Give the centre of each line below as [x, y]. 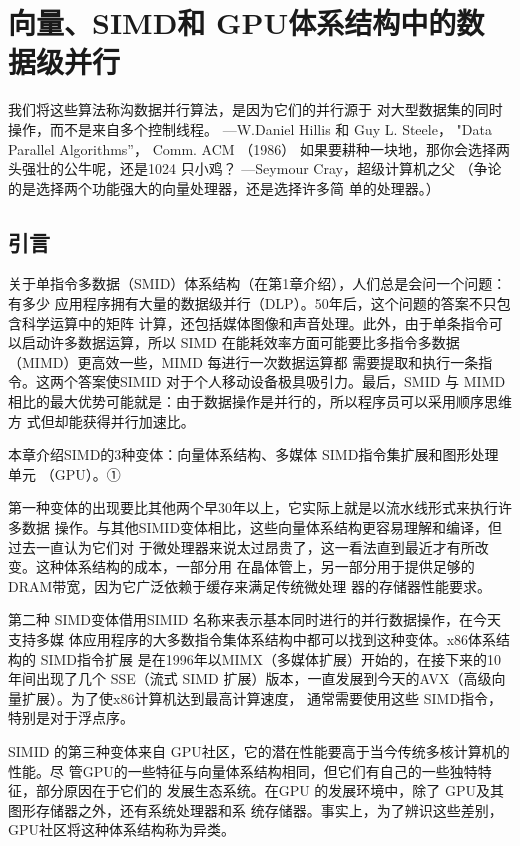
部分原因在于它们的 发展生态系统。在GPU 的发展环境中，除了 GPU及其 [270, 790]
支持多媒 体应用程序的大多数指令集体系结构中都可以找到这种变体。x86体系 [252, 638]
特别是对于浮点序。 [71, 717]
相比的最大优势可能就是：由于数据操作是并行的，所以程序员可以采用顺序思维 [260, 401]
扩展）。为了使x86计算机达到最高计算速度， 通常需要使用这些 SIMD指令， [262, 697]
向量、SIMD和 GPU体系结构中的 [232, 22]
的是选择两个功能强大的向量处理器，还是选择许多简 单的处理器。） [224, 187]
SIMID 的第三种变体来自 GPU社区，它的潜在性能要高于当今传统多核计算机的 [259, 750]
